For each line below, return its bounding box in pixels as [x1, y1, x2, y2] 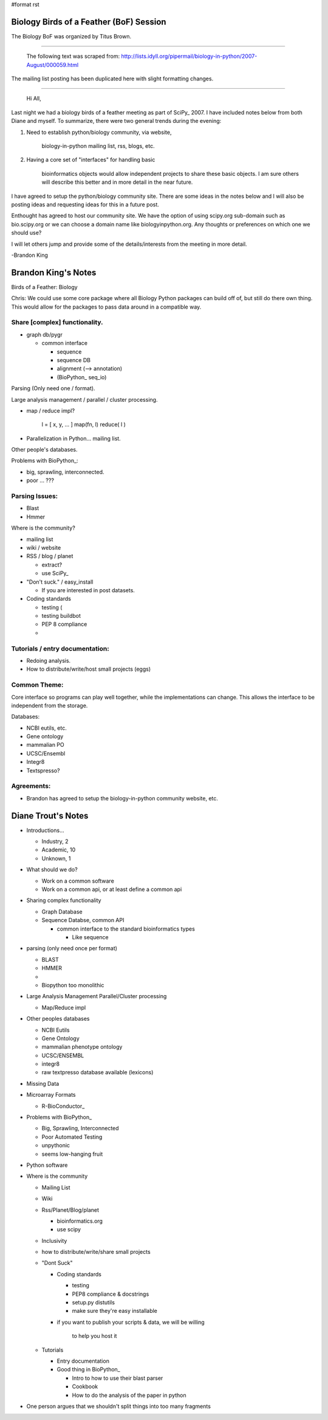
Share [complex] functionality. [11, 318, 103, 327]
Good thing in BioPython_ [56, 1366, 121, 1373]
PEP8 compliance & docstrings [72, 1290, 149, 1298]
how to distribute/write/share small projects [41, 1248, 151, 1256]
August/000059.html [26, 61, 79, 68]
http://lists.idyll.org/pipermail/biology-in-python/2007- [121, 52, 258, 60]
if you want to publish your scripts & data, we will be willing [56, 1318, 205, 1326]
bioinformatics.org [56, 1217, 103, 1225]
